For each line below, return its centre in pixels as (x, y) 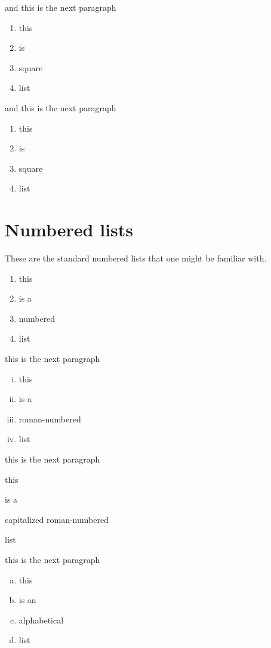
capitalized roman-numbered (57, 519)
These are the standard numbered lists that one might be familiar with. (136, 258)
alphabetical (41, 620)
